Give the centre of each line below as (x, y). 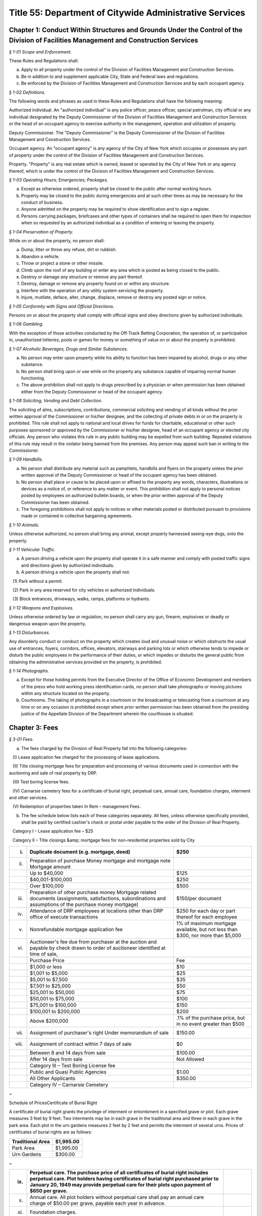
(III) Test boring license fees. (41, 782)
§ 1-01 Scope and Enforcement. (41, 52)
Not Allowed (190, 1059)
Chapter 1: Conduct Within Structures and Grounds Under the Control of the (126, 30)
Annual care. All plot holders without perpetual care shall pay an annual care (117, 1197)
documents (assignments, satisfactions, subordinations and (98, 898)
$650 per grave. (49, 1191)
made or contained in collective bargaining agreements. (77, 516)
